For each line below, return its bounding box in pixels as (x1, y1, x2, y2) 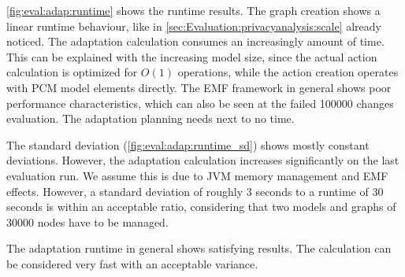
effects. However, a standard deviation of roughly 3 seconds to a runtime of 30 (6, 183, 384, 199)
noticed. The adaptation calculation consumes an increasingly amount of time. (6, 33, 385, 50)
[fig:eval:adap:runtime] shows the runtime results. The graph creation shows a (6, 2, 381, 18)
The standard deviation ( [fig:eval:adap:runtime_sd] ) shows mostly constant (6, 136, 370, 153)
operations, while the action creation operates (177, 64, 399, 80)
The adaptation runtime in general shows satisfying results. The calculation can (6, 240, 392, 257)
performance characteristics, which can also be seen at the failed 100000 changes (6, 94, 394, 111)
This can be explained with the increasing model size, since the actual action (6, 48, 377, 65)
